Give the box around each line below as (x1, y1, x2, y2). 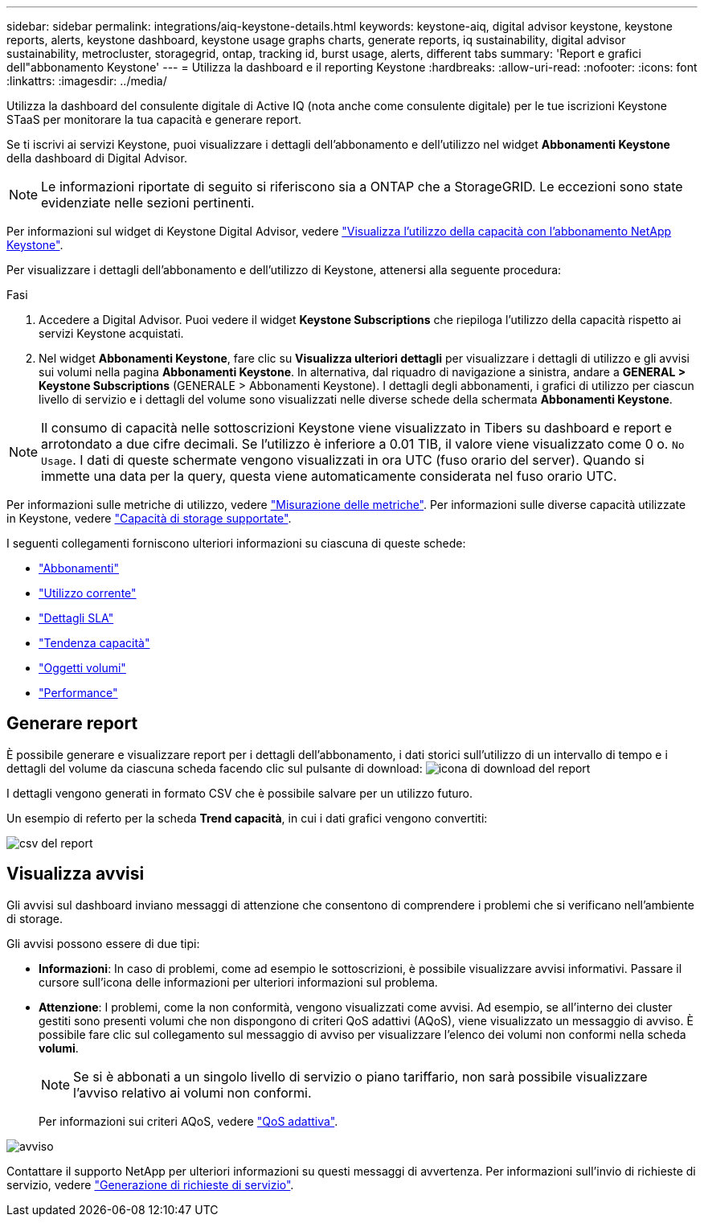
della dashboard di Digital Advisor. (6, 151, 187, 165)
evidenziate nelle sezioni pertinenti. (41, 195, 255, 211)
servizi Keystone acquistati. (39, 326, 184, 340)
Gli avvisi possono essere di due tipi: (6, 936, 200, 950)
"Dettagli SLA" (39, 611, 114, 625)
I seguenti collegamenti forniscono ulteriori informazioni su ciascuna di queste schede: (6, 536, 466, 550)
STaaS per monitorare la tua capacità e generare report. (6, 113, 302, 126)
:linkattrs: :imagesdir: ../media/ (6, 74, 167, 88)
